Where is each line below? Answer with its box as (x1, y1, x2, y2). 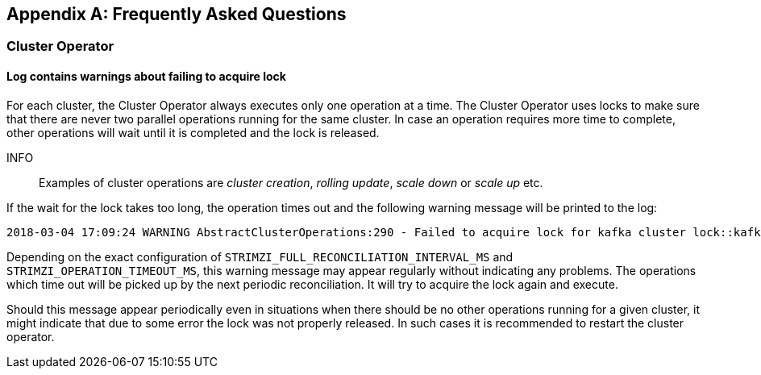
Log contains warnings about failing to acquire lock (6, 69, 286, 84)
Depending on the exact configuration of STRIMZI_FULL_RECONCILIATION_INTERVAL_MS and (6, 249, 514, 264)
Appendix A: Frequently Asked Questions (6, 4, 347, 24)
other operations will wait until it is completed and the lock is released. (6, 125, 380, 140)
